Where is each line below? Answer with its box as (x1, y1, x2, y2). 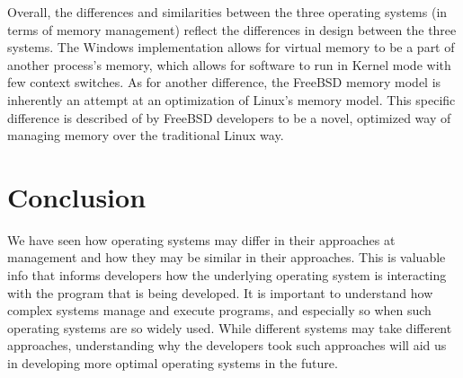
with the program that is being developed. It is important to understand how (7, 283, 433, 302)
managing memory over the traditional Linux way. (7, 126, 284, 145)
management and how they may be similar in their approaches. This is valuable (7, 248, 446, 267)
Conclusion (7, 178, 147, 215)
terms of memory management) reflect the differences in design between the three (7, 20, 457, 39)
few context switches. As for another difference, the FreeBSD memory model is (7, 73, 441, 92)
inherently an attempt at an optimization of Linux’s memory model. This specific (7, 90, 456, 109)
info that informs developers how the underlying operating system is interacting (7, 266, 447, 285)
